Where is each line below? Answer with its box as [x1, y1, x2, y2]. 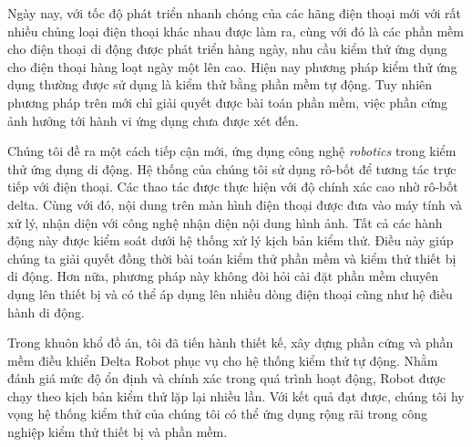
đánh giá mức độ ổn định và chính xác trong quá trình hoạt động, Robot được [7, 369, 446, 388]
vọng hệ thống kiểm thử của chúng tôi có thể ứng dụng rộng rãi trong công [7, 404, 427, 423]
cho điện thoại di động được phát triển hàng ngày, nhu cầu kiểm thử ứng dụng [7, 39, 447, 58]
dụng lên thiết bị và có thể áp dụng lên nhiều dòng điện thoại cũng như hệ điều [7, 284, 453, 303]
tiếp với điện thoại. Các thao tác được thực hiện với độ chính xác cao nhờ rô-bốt [7, 177, 458, 196]
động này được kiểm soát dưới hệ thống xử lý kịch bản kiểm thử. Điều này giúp [7, 231, 454, 250]
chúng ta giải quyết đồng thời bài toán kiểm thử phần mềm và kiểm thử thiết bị [7, 248, 457, 267]
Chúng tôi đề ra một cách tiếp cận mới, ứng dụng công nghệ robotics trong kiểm [7, 141, 457, 161]
